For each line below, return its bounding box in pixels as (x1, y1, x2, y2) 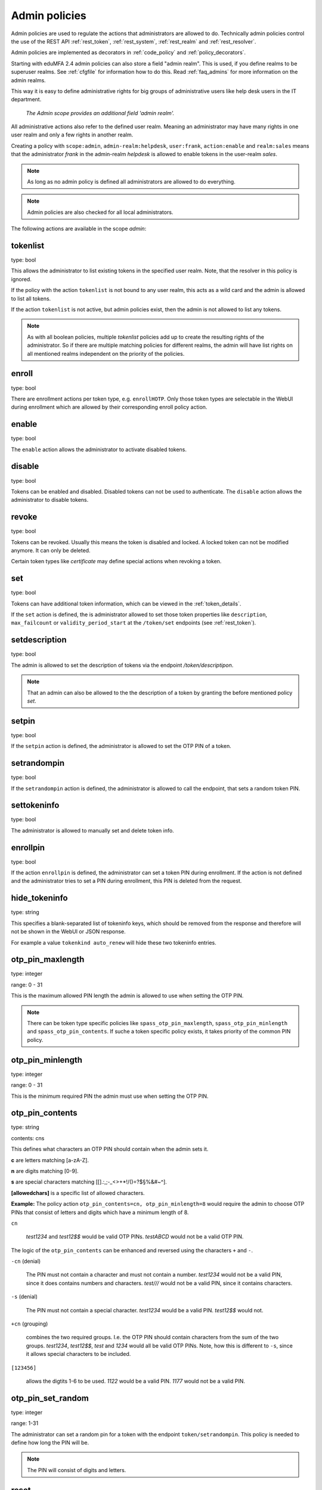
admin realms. (11, 76, 46, 83)
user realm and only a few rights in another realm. (11, 131, 134, 138)
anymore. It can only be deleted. (11, 547, 91, 554)
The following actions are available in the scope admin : (11, 225, 147, 232)
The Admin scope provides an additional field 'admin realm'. (26, 109, 175, 116)
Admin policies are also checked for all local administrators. (27, 209, 174, 216)
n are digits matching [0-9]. (11, 1167, 79, 1174)
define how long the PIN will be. (11, 1439, 89, 1446)
